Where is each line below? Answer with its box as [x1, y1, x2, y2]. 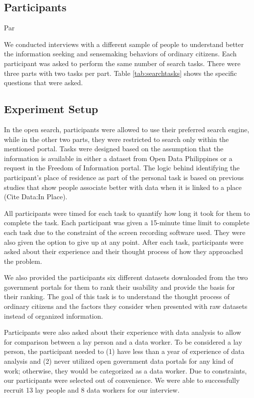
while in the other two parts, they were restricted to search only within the [4, 134, 229, 144]
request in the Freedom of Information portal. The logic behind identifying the [4, 163, 240, 173]
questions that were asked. [4, 77, 83, 88]
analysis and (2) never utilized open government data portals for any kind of [4, 356, 233, 366]
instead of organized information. [4, 310, 103, 321]
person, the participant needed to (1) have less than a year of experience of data [4, 346, 245, 356]
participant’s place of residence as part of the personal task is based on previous [4, 172, 244, 182]
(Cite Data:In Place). [4, 191, 68, 202]
